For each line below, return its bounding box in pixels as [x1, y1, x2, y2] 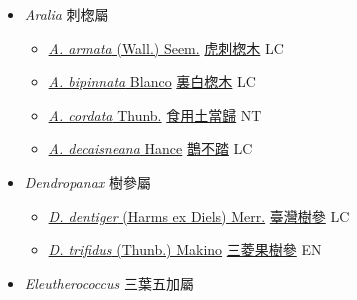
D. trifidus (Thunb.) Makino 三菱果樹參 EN [48, 239, 322, 260]
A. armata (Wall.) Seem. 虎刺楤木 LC [48, 37, 284, 58]
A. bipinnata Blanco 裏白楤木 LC [48, 71, 256, 92]
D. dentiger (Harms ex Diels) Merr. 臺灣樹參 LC [48, 205, 350, 226]
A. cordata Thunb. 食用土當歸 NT [48, 104, 262, 125]
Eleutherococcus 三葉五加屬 [24, 272, 194, 293]
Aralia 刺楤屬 [24, 4, 109, 24]
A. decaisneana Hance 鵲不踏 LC [48, 138, 253, 159]
